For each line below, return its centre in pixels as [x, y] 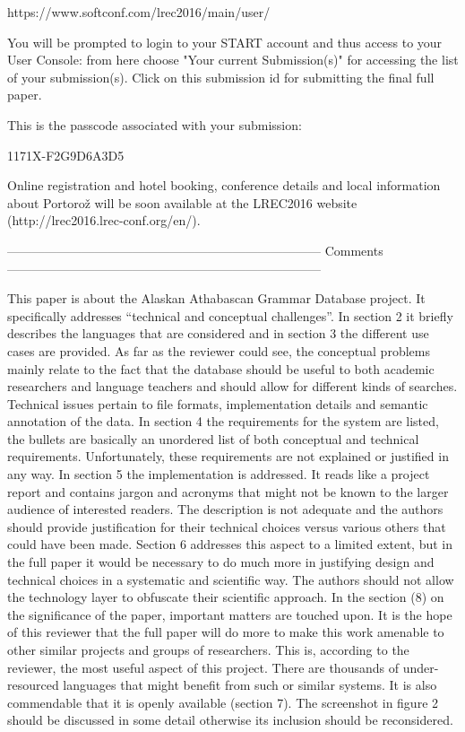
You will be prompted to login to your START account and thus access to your [225, 42]
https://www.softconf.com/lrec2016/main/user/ [139, 12]
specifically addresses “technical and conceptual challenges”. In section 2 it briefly [230, 315]
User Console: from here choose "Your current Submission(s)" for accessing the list [233, 60]
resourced [33, 685]
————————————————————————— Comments [195, 250]
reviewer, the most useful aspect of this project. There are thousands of [203, 667]
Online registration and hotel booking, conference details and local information [224, 185]
